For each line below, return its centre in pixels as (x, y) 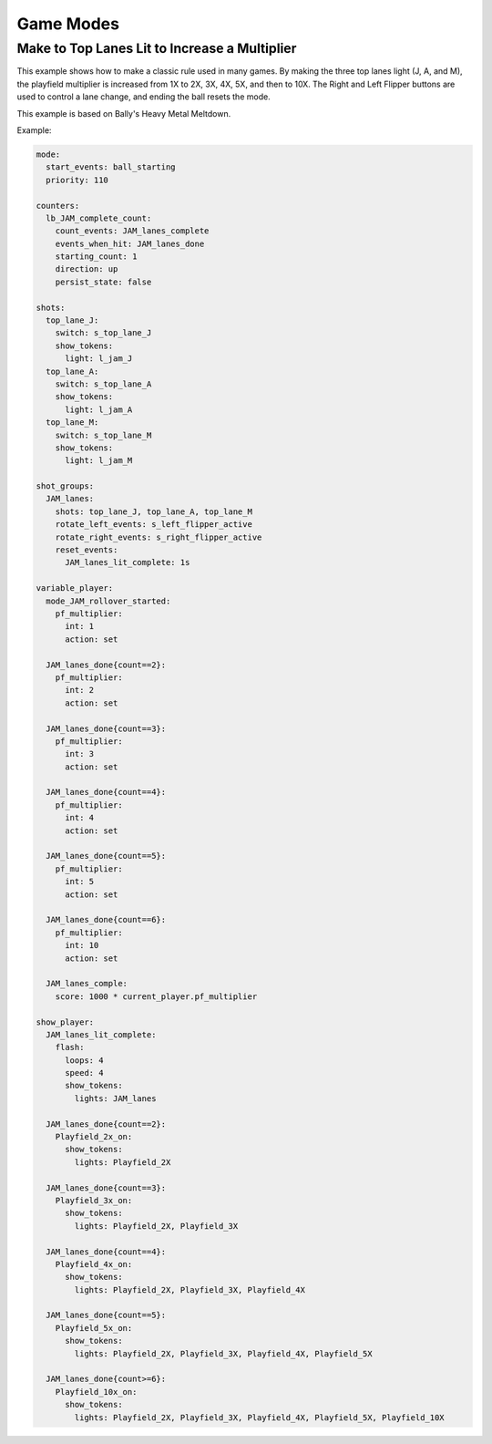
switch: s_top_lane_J (103, 333)
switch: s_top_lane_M (103, 435)
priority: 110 (77, 180)
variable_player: (75, 588)
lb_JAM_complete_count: (99, 218)
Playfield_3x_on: (94, 1200)
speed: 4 (84, 1073)
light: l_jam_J (99, 359)
